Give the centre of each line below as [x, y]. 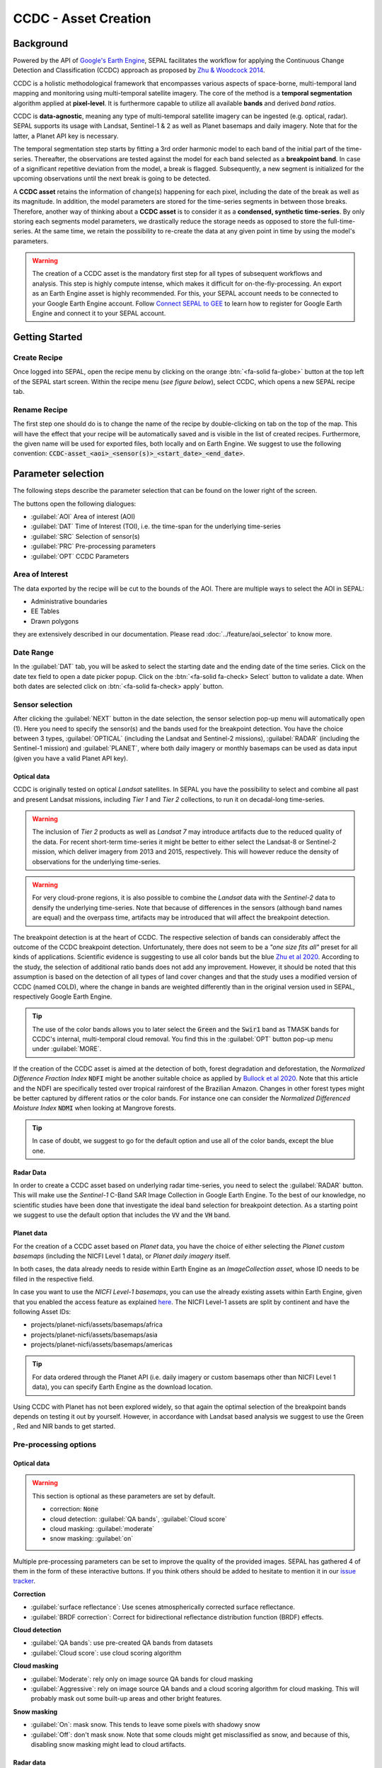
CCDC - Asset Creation [82, 18]
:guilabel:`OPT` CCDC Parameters [80, 556]
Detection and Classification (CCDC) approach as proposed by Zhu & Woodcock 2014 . [139, 70]
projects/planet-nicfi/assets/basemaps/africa [97, 1325]
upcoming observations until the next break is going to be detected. [112, 179]
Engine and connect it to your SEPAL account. [99, 313]
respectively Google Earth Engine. [63, 996]
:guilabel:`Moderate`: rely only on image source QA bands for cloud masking [142, 1679]
